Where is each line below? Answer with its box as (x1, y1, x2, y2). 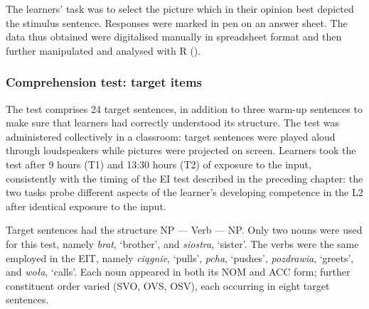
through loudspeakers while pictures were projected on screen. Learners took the (6, 143, 356, 158)
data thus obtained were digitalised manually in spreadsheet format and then (6, 29, 342, 44)
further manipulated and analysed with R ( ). (6, 43, 201, 58)
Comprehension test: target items (6, 73, 203, 91)
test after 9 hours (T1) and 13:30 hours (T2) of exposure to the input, (6, 156, 311, 171)
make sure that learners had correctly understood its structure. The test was (6, 115, 340, 130)
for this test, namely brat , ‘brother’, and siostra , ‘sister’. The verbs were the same (6, 236, 359, 251)
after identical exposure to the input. (6, 198, 166, 213)
